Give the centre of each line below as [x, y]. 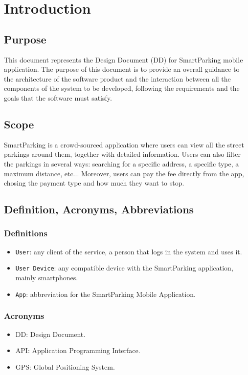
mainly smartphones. [47, 278]
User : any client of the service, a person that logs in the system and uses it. [129, 251]
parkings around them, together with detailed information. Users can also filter [122, 154]
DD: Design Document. [50, 334]
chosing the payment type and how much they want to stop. [94, 183]
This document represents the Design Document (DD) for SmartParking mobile [124, 59]
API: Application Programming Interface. [78, 350]
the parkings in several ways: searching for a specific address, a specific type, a [122, 163]
